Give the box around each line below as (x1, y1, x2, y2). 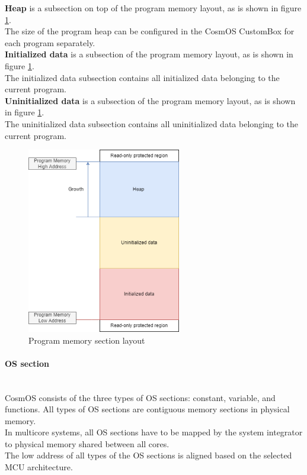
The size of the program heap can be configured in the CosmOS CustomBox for (5, 25, 295, 37)
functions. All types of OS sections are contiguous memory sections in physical (5, 403, 290, 415)
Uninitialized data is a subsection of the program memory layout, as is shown (5, 94, 296, 106)
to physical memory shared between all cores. (5, 437, 170, 450)
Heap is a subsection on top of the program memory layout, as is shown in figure (5, 2, 302, 14)
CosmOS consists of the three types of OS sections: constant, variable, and (5, 391, 276, 403)
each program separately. (5, 36, 95, 49)
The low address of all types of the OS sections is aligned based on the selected (5, 449, 292, 461)
